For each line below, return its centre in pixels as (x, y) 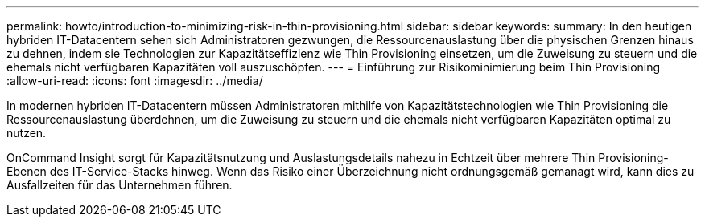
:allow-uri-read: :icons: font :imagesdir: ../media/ (135, 81)
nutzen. (27, 133)
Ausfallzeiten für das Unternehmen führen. (120, 185)
